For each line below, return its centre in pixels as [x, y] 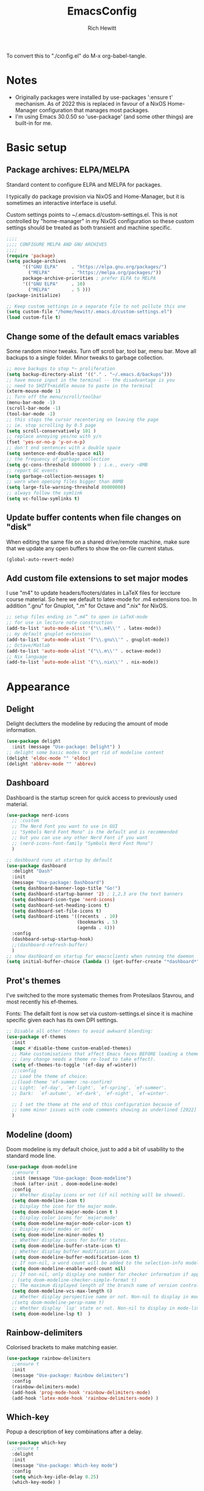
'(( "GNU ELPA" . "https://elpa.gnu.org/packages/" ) [94, 267]
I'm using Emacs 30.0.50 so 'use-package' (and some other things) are [104, 116]
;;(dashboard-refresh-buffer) [50, 945]
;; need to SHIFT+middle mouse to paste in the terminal [80, 386]
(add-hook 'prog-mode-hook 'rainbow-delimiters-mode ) [81, 1392]
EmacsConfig [102, 11]
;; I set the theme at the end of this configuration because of [96, 1104]
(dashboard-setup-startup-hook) [53, 939]
